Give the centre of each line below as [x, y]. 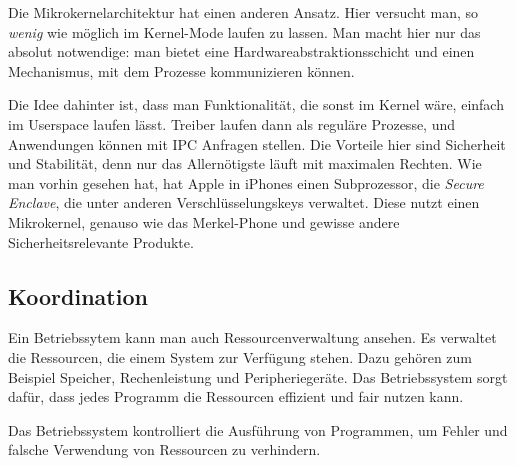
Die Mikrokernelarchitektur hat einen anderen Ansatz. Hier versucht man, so [243, 12]
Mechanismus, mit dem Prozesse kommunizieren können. [181, 70]
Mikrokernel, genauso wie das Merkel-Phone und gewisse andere [204, 221]
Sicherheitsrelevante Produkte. [101, 241]
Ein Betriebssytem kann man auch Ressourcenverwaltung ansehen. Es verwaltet [252, 337]
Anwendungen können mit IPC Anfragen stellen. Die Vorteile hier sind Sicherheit [257, 143]
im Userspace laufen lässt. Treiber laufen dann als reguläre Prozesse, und [232, 123]
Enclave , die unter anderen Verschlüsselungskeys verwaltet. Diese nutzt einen [244, 202]
